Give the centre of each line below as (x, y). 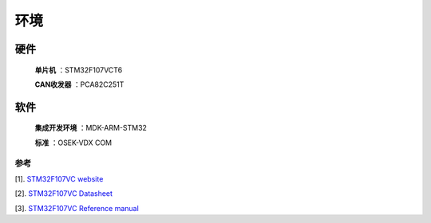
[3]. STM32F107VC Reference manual (77, 208)
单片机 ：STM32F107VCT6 (79, 70)
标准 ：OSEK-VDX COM (73, 143)
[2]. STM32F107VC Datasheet (64, 194)
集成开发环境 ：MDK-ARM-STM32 (91, 128)
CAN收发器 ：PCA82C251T (79, 84)
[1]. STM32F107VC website (59, 178)
